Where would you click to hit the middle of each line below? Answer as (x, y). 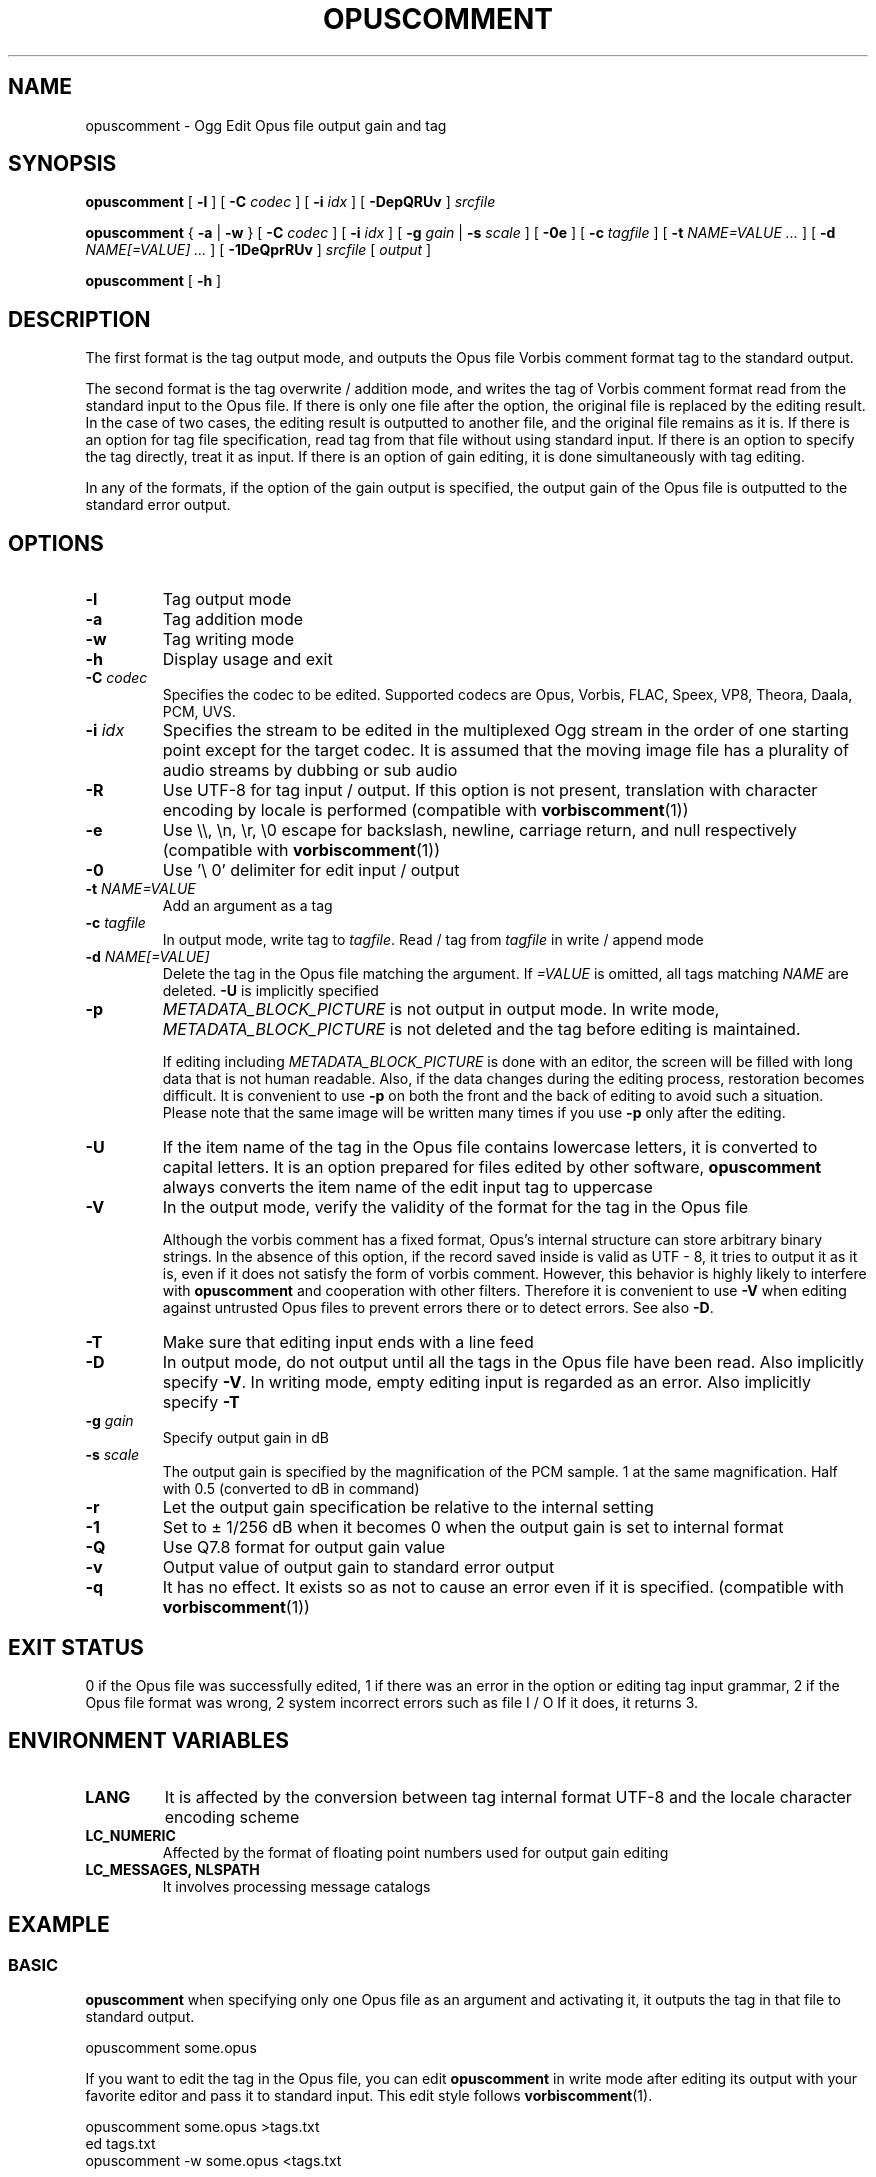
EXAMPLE (59, 1925)
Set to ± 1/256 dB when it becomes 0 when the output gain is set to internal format (473, 1527)
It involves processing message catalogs (296, 1886)
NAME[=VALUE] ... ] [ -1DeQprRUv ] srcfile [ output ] (258, 250)
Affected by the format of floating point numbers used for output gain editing (415, 1852)
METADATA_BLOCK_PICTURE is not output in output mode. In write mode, (441, 1009)
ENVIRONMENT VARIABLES (148, 1741)
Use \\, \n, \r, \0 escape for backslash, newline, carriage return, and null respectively (479, 830)
